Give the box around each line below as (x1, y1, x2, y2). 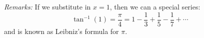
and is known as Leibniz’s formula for (4, 25, 119, 36)
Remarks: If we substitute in (4, 1, 91, 11)
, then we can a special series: (109, 1, 200, 11)
